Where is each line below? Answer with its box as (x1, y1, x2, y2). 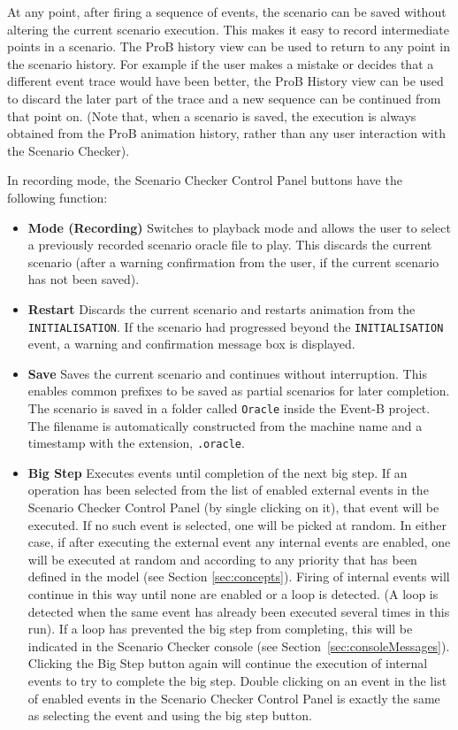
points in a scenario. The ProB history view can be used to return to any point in (7, 37, 451, 56)
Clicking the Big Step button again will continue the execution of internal (27, 654, 428, 672)
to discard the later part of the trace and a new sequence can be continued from (7, 88, 441, 107)
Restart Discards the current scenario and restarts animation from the (27, 299, 416, 318)
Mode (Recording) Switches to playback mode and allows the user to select (27, 218, 451, 236)
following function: (7, 188, 108, 206)
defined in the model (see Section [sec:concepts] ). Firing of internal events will (27, 567, 450, 586)
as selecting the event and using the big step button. (27, 706, 312, 725)
